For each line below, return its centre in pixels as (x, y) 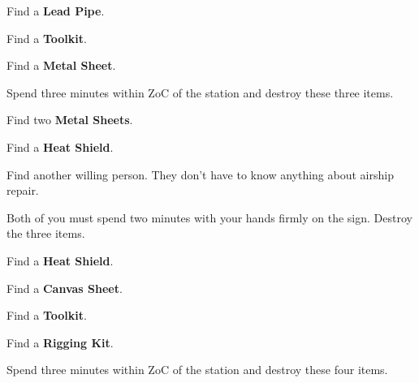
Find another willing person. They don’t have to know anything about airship (200, 174)
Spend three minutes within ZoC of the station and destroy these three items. (200, 92)
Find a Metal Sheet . (61, 65)
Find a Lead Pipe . (56, 11)
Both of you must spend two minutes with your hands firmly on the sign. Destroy (209, 217)
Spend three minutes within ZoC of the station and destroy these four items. (197, 370)
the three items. (46, 233)
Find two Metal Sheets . (70, 120)
